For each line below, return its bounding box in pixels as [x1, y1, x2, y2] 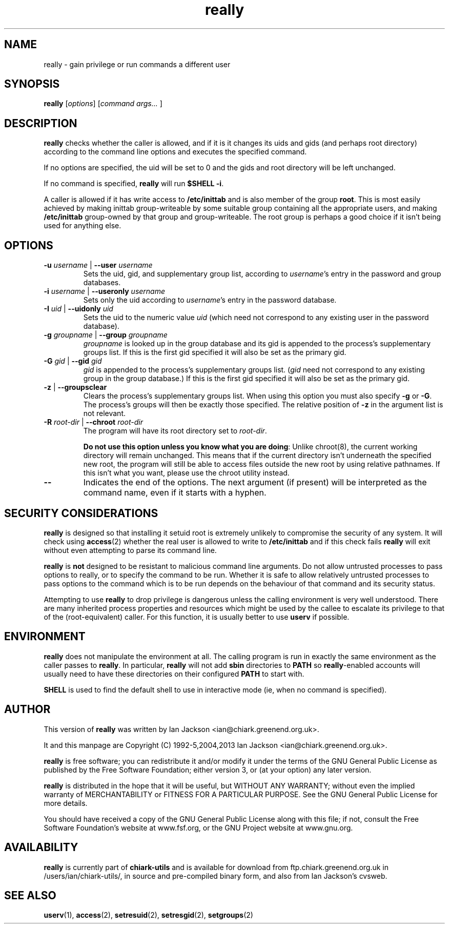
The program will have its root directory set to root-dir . [83, 426, 267, 436]
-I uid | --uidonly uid [44, 304, 113, 313]
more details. [44, 798, 88, 807]
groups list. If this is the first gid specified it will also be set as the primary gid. [83, 348, 346, 357]
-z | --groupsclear [44, 383, 107, 392]
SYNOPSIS [4, 77, 60, 91]
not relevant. [83, 409, 126, 418]
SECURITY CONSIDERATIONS [4, 506, 158, 520]
